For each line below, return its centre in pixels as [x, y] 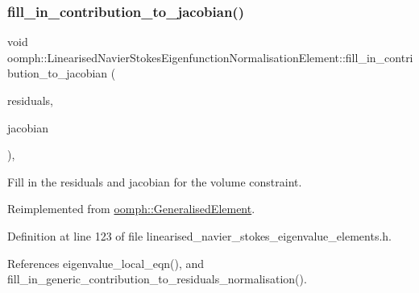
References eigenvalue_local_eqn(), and [106, 263]
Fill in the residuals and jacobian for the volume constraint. [155, 181]
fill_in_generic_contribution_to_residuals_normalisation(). [157, 279]
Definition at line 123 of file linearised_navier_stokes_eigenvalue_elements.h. [199, 235]
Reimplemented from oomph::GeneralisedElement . [131, 209]
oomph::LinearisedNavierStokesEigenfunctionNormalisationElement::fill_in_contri [210, 57]
